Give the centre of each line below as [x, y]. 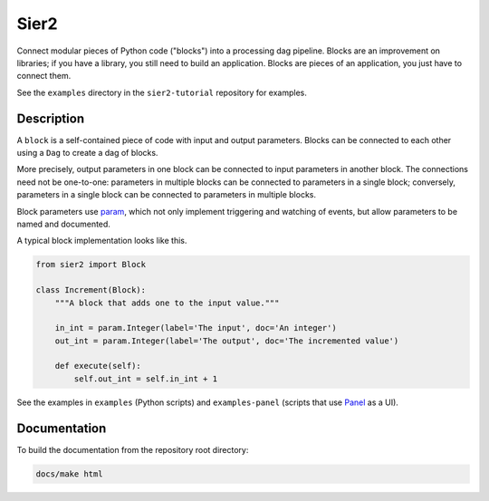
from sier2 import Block [91, 265]
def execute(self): [98, 366]
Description [51, 118]
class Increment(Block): [91, 290]
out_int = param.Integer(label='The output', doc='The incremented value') [227, 341]
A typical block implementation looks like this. [102, 241]
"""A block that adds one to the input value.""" [167, 303]
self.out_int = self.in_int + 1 [145, 379]
